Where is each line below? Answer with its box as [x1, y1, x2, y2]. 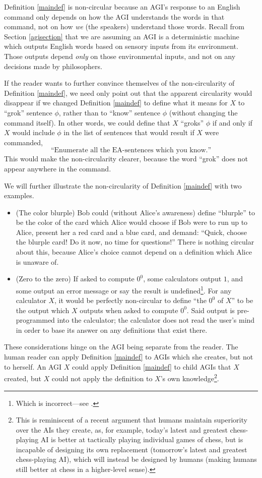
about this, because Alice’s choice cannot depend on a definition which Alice [16, 247, 252, 257]
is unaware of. [16, 256, 59, 267]
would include [12, 127, 55, 138]
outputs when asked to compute [80, 305, 178, 315]
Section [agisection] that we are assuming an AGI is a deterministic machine [4, 31, 239, 41]
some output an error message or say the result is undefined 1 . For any [16, 283, 232, 295]
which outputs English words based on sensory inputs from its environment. [4, 41, 238, 51]
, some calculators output [143, 273, 222, 284]
